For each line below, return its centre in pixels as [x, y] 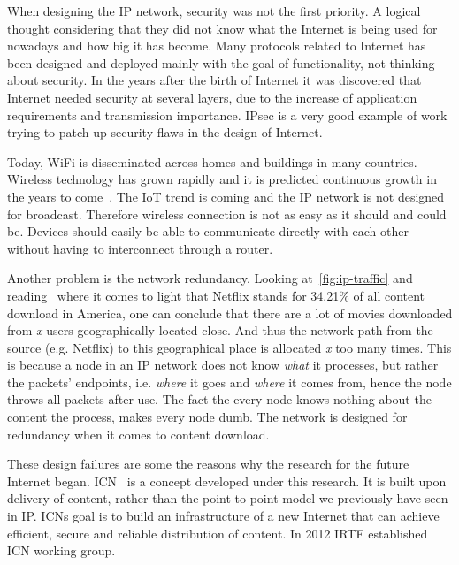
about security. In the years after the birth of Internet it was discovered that [214, 80]
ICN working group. [61, 550]
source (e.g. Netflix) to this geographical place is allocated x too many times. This [229, 347]
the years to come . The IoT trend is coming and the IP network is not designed [226, 196]
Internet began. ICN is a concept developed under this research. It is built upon [227, 481]
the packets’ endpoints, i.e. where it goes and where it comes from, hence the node [229, 382]
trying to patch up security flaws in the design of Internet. [165, 132]
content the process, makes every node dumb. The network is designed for [207, 417]
